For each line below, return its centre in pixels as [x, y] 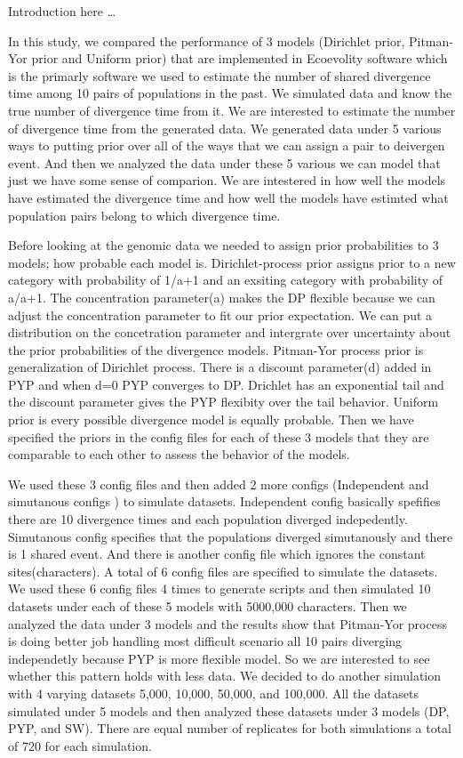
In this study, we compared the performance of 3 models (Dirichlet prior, [207, 40]
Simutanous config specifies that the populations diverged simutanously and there [231, 536]
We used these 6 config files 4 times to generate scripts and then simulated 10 [220, 589]
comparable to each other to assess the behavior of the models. [179, 454]
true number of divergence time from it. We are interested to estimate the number [232, 110]
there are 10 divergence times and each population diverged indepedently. [208, 519]
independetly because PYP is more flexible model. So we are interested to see [219, 658]
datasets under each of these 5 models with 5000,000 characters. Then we [208, 606]
